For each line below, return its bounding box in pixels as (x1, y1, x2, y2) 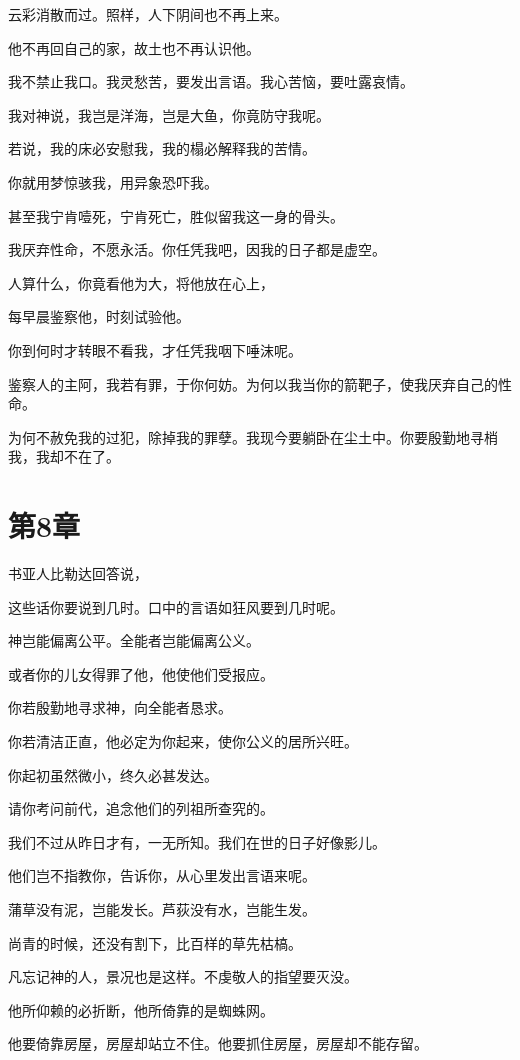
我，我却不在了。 (8, 446, 120, 467)
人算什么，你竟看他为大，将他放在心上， (8, 272, 274, 293)
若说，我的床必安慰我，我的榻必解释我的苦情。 (8, 138, 316, 159)
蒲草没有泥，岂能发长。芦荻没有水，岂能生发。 (8, 898, 316, 919)
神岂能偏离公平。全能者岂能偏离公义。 (8, 630, 260, 651)
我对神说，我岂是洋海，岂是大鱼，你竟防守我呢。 (8, 104, 330, 125)
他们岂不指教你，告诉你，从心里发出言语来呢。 (8, 865, 316, 886)
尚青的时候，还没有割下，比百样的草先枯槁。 (8, 932, 302, 953)
